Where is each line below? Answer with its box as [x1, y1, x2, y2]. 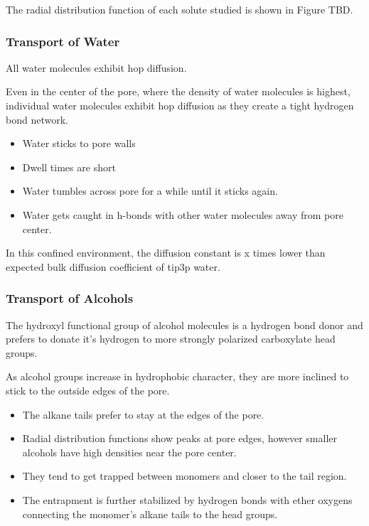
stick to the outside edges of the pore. [6, 382, 170, 397]
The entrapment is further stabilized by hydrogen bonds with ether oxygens [22, 492, 353, 507]
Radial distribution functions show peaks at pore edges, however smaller [22, 431, 337, 446]
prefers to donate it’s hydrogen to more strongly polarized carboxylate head [6, 331, 336, 346]
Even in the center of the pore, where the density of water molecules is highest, [6, 84, 351, 99]
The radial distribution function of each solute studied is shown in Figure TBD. [6, 2, 353, 16]
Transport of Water [6, 32, 120, 50]
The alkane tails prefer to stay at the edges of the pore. [22, 407, 264, 422]
